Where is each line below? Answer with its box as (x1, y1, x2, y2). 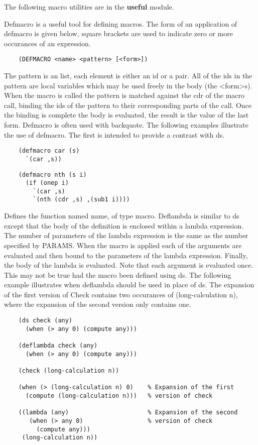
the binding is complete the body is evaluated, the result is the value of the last (4, 109, 249, 120)
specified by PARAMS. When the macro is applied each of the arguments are (4, 240, 242, 250)
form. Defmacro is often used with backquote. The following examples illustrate (4, 120, 248, 130)
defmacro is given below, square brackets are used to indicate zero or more (4, 28, 233, 39)
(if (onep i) (25, 179, 69, 187)
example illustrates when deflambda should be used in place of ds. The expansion (4, 279, 254, 290)
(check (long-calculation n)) (18, 367, 119, 374)
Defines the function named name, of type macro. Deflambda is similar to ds (4, 210, 239, 221)
